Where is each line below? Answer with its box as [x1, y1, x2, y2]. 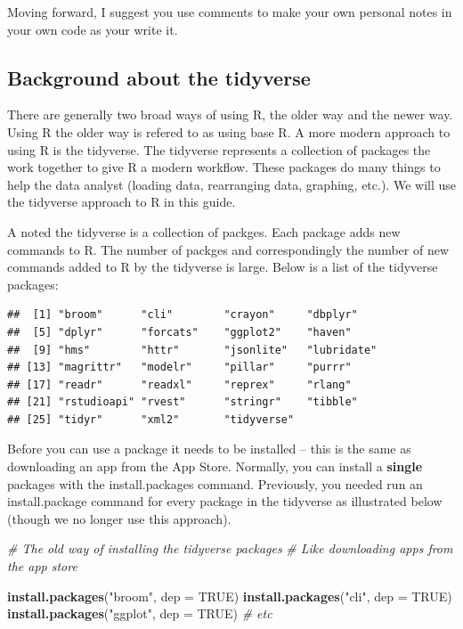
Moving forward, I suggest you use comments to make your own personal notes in [7, 3, 452, 20]
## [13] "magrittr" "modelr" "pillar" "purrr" [7, 361, 352, 374]
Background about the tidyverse [7, 63, 311, 91]
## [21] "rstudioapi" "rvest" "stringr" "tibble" [7, 396, 358, 409]
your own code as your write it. [7, 20, 178, 38]
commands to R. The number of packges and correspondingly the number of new [7, 240, 450, 258]
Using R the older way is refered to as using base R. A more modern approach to [7, 122, 451, 141]
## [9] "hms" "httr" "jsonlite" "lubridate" [7, 343, 378, 356]
